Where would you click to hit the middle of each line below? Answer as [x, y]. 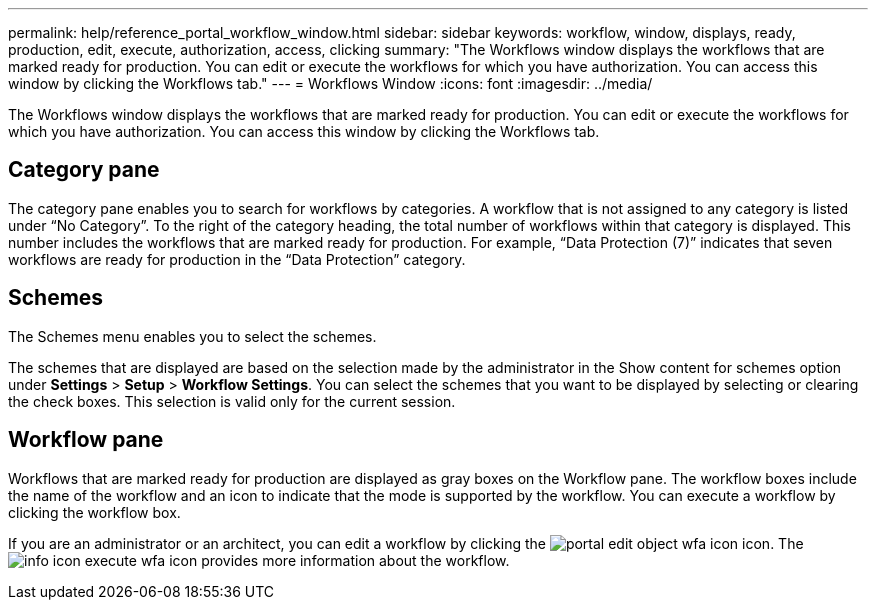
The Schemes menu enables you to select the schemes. [192, 336]
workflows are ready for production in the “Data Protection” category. [237, 259]
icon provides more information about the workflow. [339, 560]
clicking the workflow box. [94, 512]
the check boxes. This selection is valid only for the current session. [232, 401]
